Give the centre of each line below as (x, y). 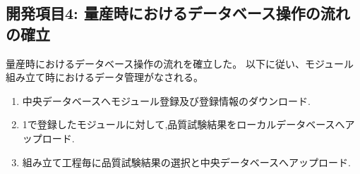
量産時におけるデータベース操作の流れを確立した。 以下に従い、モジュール (180, 63)
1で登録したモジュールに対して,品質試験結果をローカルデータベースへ (184, 124)
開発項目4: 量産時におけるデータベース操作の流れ (178, 13)
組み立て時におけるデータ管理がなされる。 (104, 77)
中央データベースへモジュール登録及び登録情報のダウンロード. (167, 100)
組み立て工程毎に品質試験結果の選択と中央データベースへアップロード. (186, 162)
